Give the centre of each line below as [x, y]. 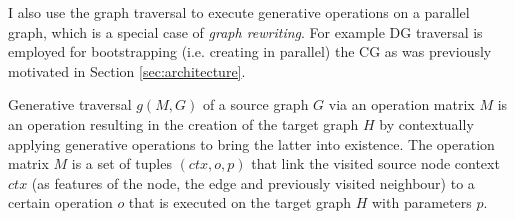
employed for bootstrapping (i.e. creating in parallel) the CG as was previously [250, 51]
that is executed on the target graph [240, 202]
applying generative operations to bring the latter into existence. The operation [251, 143]
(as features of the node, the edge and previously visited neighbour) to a [253, 182]
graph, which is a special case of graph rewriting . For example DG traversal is [245, 31]
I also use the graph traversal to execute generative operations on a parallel [239, 12]
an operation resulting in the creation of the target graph [183, 123]
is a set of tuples [121, 163]
